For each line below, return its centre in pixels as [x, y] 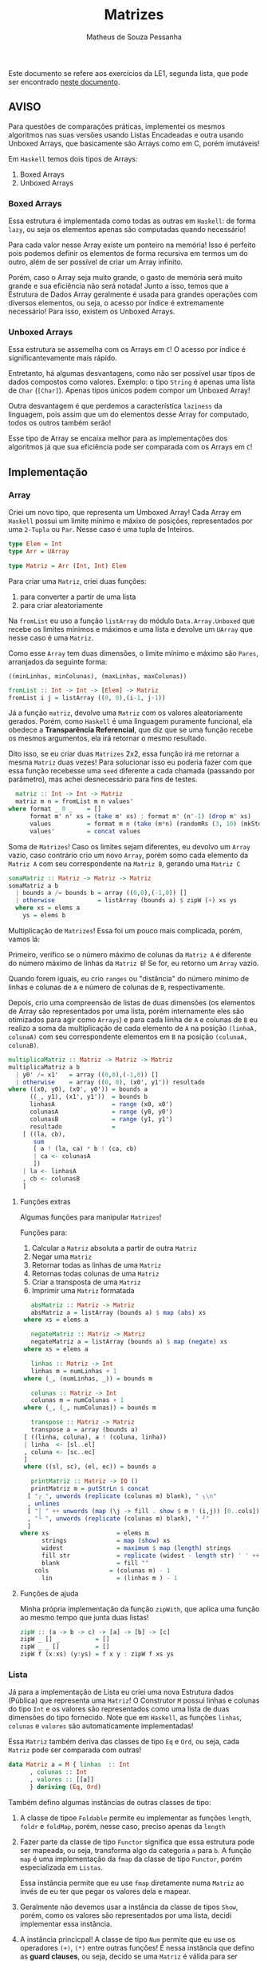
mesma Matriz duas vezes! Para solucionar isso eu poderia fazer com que [130, 762]
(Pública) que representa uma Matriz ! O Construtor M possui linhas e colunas [134, 1700]
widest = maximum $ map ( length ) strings [136, 1548]
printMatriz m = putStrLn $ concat [90, 1489]
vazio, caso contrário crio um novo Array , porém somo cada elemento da [128, 855]
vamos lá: [24, 939]
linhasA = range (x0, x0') [101, 1104]
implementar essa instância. [66, 1923]
